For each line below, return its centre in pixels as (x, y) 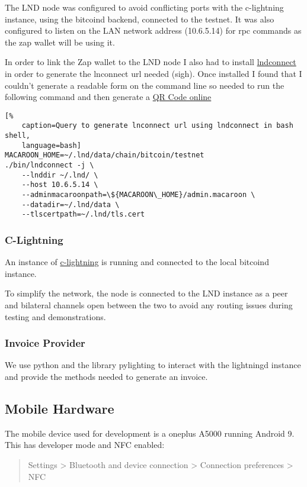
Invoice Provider (45, 343)
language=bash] (51, 145)
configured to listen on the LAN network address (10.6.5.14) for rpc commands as (153, 30)
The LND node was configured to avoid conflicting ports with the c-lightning (144, 7)
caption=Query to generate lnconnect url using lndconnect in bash (157, 126)
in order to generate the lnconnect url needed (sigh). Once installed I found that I (153, 73)
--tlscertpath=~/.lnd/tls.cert (83, 215)
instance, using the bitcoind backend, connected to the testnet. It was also (140, 19)
